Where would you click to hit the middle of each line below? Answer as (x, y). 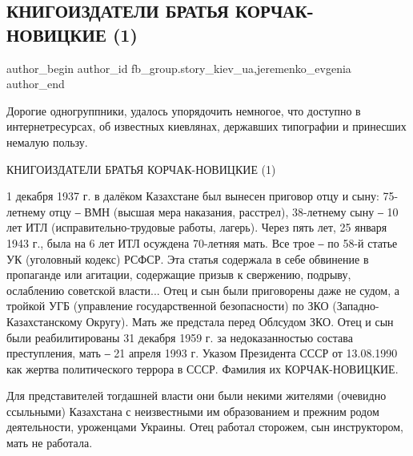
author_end (36, 84)
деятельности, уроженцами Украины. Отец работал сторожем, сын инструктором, (205, 427)
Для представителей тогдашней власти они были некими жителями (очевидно (196, 395)
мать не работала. (50, 443)
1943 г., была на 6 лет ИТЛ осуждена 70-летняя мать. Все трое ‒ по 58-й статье (202, 242)
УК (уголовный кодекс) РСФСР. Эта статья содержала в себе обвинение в (188, 258)
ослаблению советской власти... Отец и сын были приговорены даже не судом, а (203, 290)
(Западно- (356, 306)
